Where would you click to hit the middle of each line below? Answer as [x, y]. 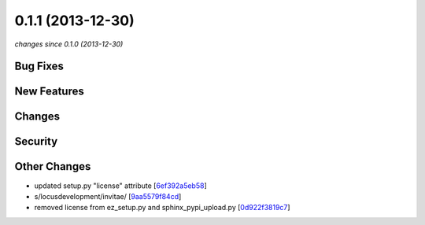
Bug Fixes [39, 66]
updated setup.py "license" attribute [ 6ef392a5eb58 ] [121, 186]
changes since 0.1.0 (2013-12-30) [69, 44]
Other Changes [53, 166]
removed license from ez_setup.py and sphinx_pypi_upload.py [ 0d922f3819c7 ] [162, 208]
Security [36, 142]
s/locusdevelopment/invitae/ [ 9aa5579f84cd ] [108, 196]
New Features [49, 92]
